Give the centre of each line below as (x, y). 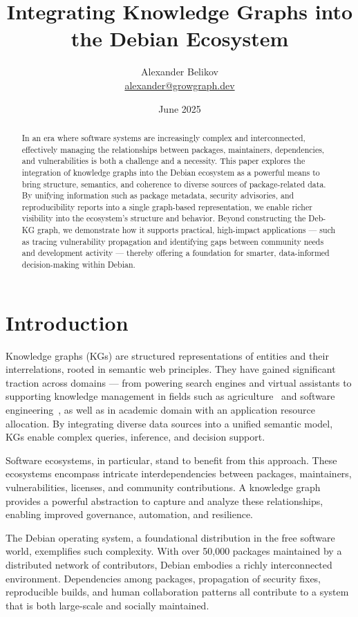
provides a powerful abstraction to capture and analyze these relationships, (164, 500)
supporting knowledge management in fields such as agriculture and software (170, 396)
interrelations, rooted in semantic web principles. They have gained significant (171, 369)
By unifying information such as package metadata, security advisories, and (158, 195)
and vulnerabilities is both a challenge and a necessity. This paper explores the (163, 161)
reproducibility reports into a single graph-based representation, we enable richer (167, 206)
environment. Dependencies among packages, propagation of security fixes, (163, 578)
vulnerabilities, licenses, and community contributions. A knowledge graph (163, 487)
